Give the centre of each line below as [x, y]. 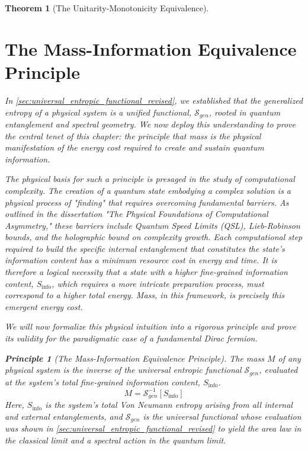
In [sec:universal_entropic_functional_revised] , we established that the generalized [154, 100]
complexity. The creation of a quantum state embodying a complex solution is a [148, 190]
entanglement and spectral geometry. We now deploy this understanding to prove [150, 124]
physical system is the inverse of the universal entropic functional [123, 370]
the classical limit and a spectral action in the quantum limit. [115, 440]
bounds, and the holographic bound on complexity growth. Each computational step [154, 237]
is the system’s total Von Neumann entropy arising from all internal [169, 405]
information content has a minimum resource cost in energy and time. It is [141, 260]
